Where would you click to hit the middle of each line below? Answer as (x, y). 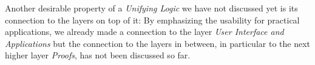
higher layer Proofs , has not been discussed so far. (98, 55)
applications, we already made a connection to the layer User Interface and (144, 32)
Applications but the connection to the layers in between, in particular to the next (157, 43)
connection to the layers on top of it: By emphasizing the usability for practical (152, 20)
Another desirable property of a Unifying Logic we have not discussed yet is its (151, 8)
